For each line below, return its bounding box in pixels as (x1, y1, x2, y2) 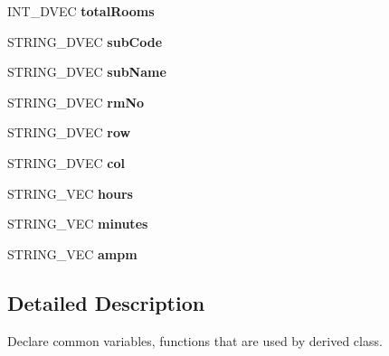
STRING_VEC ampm (7, 244, 138, 263)
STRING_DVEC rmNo (7, 92, 145, 111)
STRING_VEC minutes (7, 214, 148, 233)
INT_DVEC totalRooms (7, 2, 155, 20)
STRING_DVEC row (7, 123, 131, 142)
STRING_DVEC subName (7, 62, 166, 81)
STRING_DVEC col (7, 153, 126, 172)
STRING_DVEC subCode (7, 32, 163, 51)
